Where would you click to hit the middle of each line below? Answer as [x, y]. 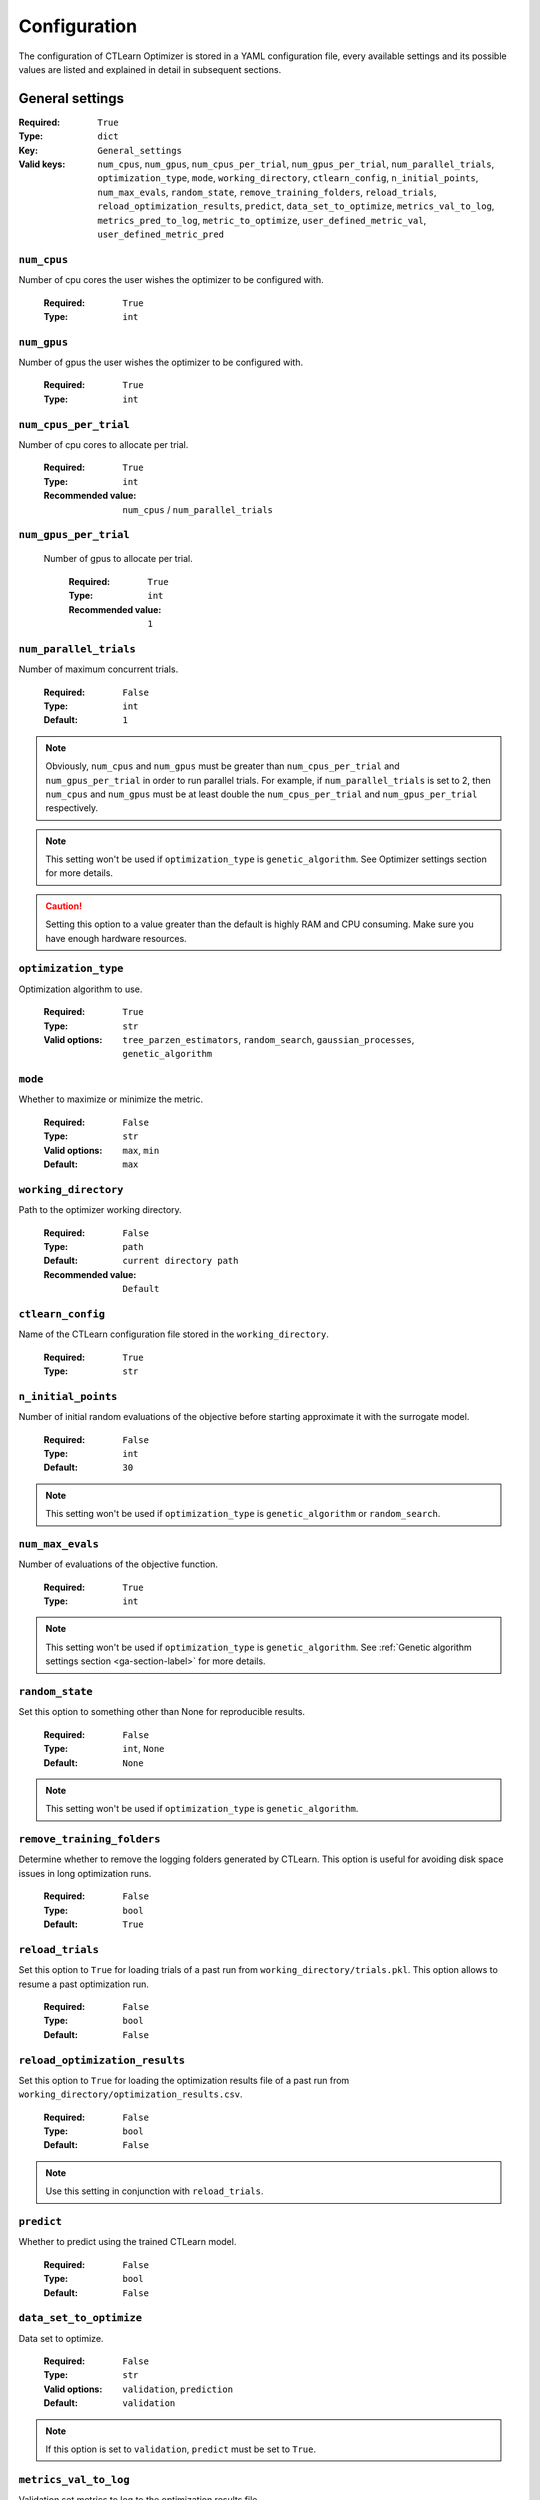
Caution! [64, 906]
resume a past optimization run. [84, 1984]
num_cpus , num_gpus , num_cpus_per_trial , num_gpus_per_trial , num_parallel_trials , [296, 164]
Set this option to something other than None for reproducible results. [161, 1712]
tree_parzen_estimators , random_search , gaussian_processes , [268, 1039]
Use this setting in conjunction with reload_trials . [154, 2191]
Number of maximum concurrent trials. [98, 669]
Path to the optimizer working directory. [100, 1210]
